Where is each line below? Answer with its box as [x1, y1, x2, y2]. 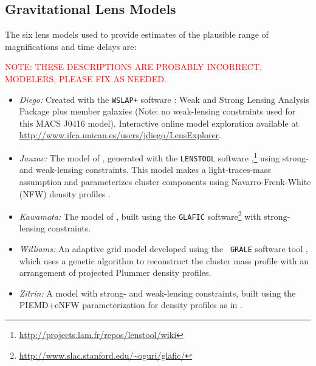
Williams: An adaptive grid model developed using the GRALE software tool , [19, 242, 308, 255]
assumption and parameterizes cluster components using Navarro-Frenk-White [19, 175, 311, 188]
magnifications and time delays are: [5, 40, 137, 52]
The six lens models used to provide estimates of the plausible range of [5, 28, 269, 41]
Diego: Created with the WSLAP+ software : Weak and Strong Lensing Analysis [19, 93, 309, 105]
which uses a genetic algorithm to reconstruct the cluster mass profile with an [19, 254, 309, 267]
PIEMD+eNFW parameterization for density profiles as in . [19, 298, 242, 311]
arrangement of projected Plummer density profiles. [19, 266, 211, 279]
